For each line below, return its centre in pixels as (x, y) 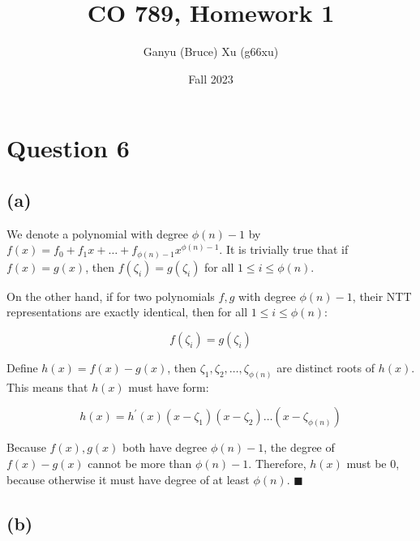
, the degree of (299, 447)
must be (366, 464)
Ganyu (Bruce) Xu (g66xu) (211, 52)
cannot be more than (140, 464)
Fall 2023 (211, 78)
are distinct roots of (326, 367)
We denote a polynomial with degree (98, 233)
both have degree (165, 447)
